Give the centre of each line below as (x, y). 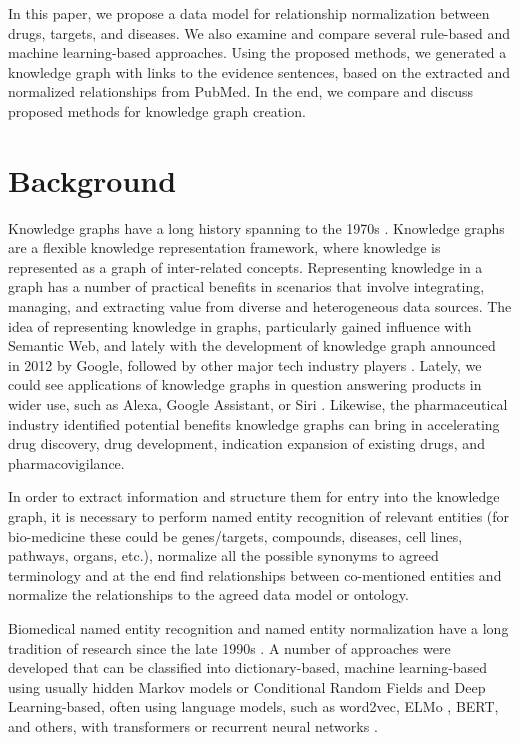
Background (92, 179)
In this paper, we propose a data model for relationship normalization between (249, 13)
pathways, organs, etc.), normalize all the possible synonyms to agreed (223, 555)
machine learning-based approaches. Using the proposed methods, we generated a (257, 52)
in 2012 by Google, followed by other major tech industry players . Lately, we (245, 364)
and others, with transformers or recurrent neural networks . (193, 725)
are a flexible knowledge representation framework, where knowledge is (224, 247)
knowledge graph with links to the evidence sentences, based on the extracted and (259, 71)
